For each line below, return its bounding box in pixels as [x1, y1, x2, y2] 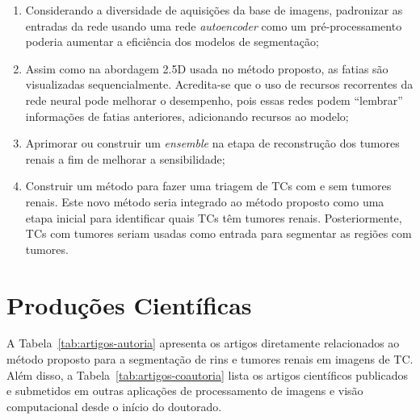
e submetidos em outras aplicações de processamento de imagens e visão [6, 382, 363, 399]
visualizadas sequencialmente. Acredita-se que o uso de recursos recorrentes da [25, 76, 414, 93]
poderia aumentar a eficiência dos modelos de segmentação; [25, 33, 319, 50]
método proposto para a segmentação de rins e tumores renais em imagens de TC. [6, 351, 414, 368]
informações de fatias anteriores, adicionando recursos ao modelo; [25, 107, 349, 124]
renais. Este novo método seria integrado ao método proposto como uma [25, 193, 384, 210]
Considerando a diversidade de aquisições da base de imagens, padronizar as [25, 2, 403, 18]
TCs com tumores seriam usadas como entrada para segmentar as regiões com [25, 225, 412, 242]
